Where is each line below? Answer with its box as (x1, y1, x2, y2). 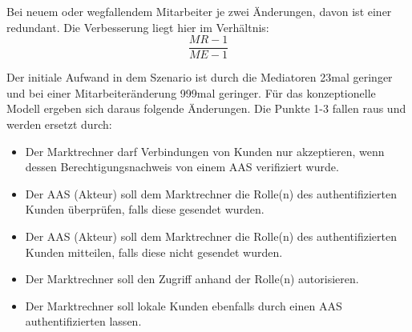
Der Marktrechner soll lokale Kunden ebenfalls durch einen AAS (25, 297, 342, 314)
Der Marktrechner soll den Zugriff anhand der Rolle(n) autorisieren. (25, 270, 359, 287)
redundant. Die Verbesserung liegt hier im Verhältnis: (6, 18, 269, 35)
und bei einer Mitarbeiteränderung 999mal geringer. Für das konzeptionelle (6, 84, 376, 101)
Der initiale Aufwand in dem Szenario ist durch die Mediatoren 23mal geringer (6, 69, 393, 86)
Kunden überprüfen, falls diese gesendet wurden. (25, 201, 265, 218)
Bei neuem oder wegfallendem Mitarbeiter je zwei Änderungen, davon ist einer (6, 3, 392, 19)
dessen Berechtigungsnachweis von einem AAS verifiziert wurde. (25, 158, 339, 175)
